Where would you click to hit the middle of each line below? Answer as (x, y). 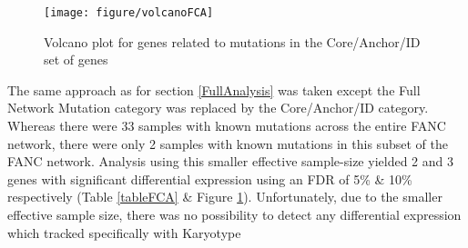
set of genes (76, 60)
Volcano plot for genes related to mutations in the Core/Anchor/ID (232, 41)
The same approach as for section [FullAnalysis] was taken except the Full (214, 89)
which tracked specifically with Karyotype (124, 232)
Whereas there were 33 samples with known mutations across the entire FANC (227, 126)
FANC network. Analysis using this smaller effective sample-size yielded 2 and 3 (230, 161)
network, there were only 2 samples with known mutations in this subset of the (228, 143)
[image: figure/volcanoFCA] (129, 13)
